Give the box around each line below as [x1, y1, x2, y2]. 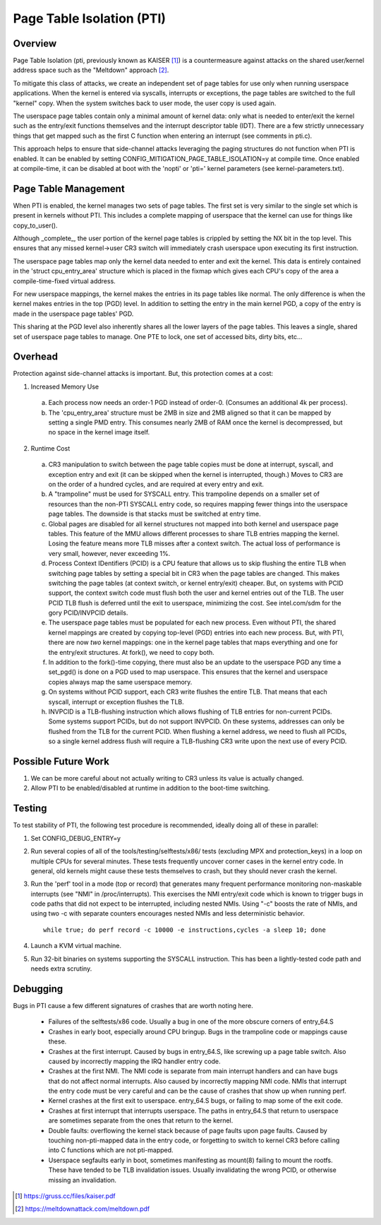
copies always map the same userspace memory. [48, 677, 193, 686]
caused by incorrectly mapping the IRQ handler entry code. [48, 1057, 222, 1065]
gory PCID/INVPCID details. [48, 608, 128, 617]
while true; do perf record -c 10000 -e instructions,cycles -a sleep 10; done [43, 925, 326, 934]
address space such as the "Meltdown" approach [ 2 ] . [13, 66, 169, 74]
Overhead [13, 350, 59, 363]
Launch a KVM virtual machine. [30, 942, 122, 950]
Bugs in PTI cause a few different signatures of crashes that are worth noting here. [13, 1001, 253, 1010]
